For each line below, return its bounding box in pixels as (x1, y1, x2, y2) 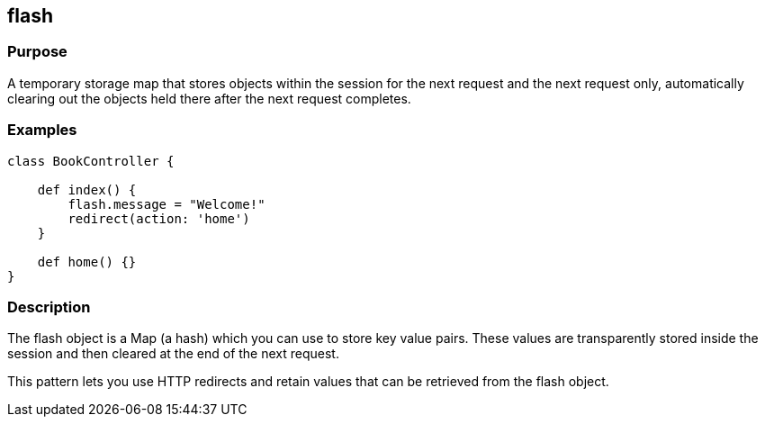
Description (7, 297, 91, 316)
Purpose (7, 42, 67, 61)
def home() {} (37, 254, 137, 269)
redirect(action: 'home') (67, 211, 250, 226)
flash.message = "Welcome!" (67, 196, 265, 212)
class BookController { (7, 153, 175, 168)
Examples (7, 121, 77, 140)
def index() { (37, 182, 137, 197)
